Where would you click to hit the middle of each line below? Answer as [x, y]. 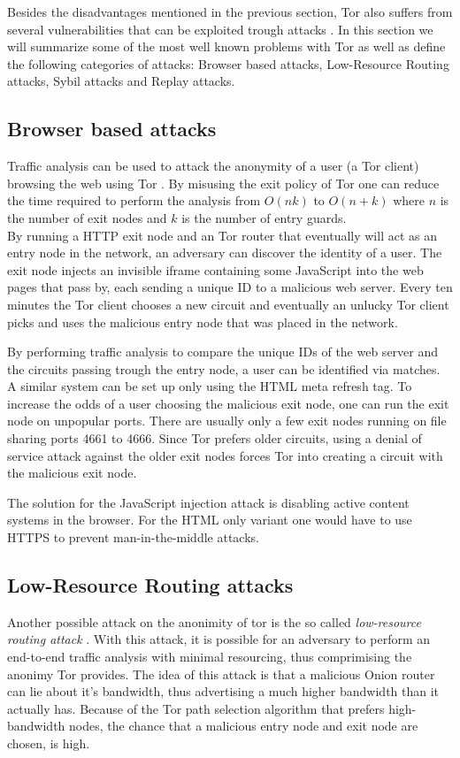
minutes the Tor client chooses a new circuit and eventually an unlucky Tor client [228, 304]
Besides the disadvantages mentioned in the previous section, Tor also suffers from [230, 11]
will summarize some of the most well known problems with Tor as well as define [226, 46]
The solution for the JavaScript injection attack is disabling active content [208, 502]
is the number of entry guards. [264, 217]
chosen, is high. [49, 743]
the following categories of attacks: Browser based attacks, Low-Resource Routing [228, 63]
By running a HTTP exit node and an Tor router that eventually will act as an [222, 235]
